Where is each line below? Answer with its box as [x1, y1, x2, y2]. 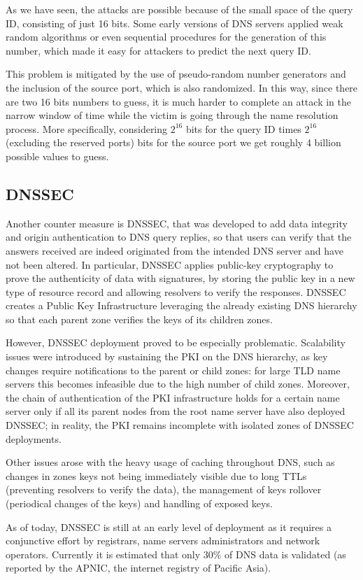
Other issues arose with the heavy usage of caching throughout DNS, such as [6, 455, 335, 469]
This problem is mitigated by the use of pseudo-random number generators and [6, 66, 346, 81]
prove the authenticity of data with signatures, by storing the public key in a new [6, 271, 355, 285]
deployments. [6, 431, 62, 446]
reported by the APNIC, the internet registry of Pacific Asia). [6, 560, 271, 575]
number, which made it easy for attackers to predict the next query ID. [6, 43, 311, 57]
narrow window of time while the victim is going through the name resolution [6, 108, 339, 122]
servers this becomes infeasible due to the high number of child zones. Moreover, [6, 376, 350, 391]
